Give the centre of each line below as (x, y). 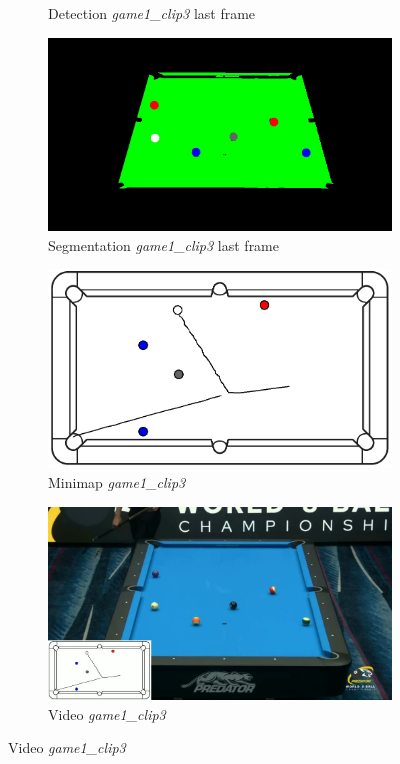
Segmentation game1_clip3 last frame (163, 244)
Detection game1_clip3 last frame (152, 13)
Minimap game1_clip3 (117, 482)
